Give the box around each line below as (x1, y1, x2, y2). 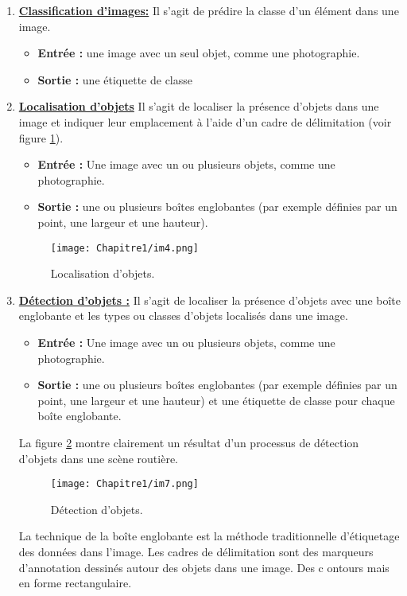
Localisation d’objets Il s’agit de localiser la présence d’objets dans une (18, 98, 379, 115)
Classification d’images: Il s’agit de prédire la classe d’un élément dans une (18, 2, 399, 18)
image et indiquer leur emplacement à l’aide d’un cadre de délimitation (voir (18, 113, 392, 130)
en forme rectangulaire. (18, 575, 132, 591)
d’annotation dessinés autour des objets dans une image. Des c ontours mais (18, 559, 390, 575)
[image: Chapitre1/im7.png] (50, 478, 199, 490)
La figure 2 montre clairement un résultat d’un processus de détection (18, 434, 359, 450)
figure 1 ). (18, 129, 64, 146)
